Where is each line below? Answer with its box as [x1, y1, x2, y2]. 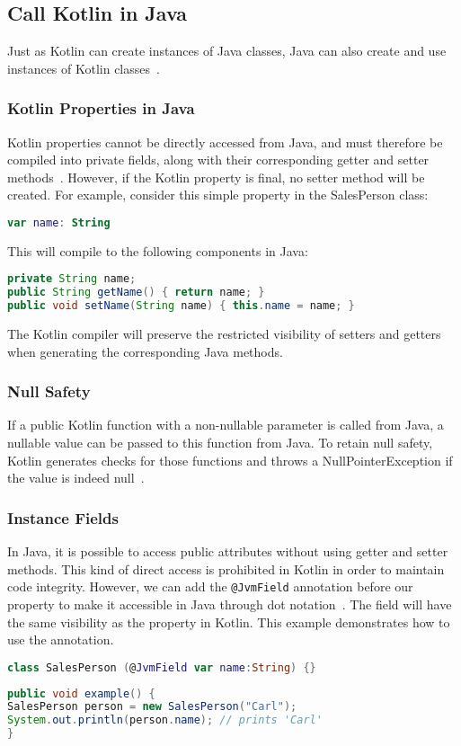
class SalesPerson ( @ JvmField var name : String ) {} [7, 661, 316, 674]
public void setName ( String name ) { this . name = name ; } [7, 299, 355, 313]
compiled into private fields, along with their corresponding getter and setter [7, 150, 430, 169]
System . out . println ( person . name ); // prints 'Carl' [7, 714, 323, 727]
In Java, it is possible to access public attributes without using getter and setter [7, 542, 448, 561]
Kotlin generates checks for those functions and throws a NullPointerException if [7, 450, 453, 469]
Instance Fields [7, 506, 119, 528]
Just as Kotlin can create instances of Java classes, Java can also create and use [7, 41, 447, 60]
